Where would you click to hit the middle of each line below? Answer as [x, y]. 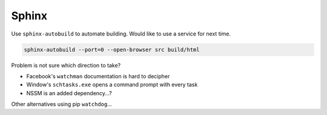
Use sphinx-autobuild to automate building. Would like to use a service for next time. [121, 34]
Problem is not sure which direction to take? [66, 65]
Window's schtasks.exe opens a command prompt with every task [112, 85]
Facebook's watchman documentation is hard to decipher [98, 76]
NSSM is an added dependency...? [69, 93]
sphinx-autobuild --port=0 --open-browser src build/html [112, 49]
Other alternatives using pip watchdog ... [61, 104]
